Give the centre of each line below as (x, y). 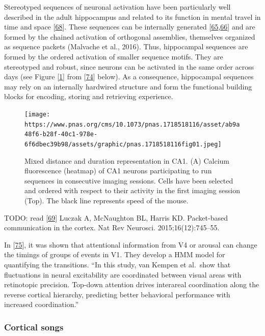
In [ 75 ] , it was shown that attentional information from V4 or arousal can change (131, 244)
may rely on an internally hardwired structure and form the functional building (128, 86)
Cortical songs (34, 327)
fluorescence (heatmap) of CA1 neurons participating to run (118, 171)
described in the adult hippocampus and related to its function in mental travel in (132, 17)
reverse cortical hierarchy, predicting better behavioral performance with (117, 294)
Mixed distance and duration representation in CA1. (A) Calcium (127, 160)
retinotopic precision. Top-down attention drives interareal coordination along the (132, 284)
